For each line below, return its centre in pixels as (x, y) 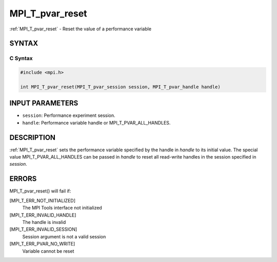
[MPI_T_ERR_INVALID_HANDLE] (43, 215)
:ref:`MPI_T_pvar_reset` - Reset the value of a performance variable (80, 29)
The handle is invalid (44, 222)
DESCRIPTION (33, 137)
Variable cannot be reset (48, 251)
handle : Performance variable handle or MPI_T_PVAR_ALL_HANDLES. (96, 123)
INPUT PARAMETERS (44, 103)
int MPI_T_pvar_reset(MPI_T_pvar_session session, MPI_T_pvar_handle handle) (120, 87)
